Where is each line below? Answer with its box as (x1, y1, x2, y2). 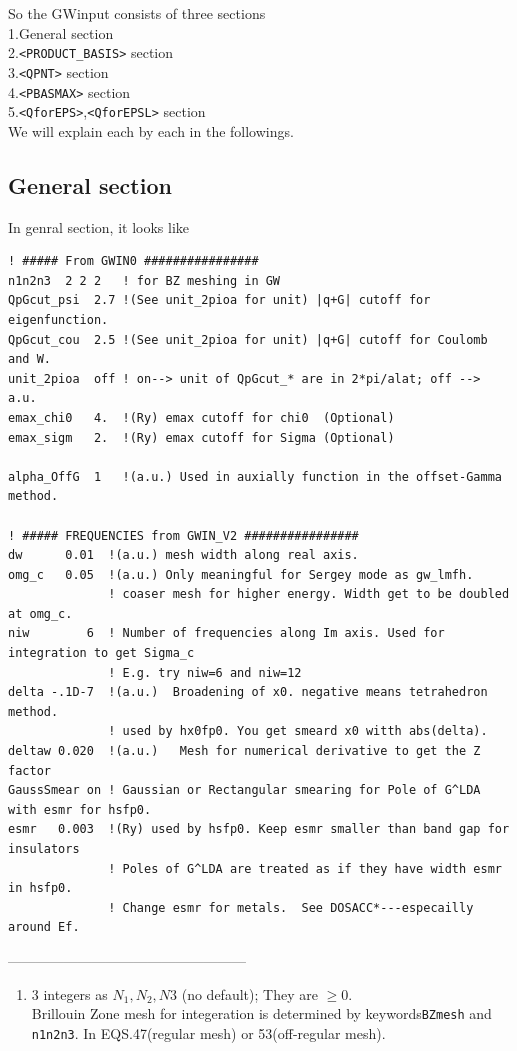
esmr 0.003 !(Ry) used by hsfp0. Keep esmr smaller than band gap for (8, 822, 510, 837)
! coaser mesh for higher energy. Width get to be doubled (108, 587, 510, 602)
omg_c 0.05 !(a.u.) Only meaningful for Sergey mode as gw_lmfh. (8, 567, 474, 582)
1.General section (8, 22, 114, 43)
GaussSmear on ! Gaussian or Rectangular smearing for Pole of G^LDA (8, 783, 481, 798)
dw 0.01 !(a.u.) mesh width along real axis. (8, 548, 359, 563)
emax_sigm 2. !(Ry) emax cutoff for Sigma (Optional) (8, 430, 395, 445)
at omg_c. (8, 606, 73, 621)
